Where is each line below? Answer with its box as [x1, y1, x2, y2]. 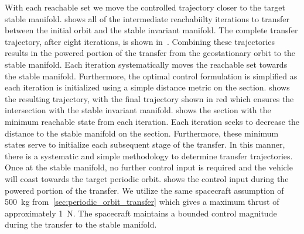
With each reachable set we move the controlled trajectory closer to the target [5, 1, 286, 13]
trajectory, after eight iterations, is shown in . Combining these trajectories [5, 35, 275, 47]
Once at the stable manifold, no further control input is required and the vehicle [5, 161, 293, 173]
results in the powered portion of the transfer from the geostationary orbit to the [5, 47, 296, 59]
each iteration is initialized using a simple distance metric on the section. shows [5, 81, 290, 93]
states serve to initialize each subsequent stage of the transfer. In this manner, [5, 138, 285, 151]
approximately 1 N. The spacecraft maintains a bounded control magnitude [5, 207, 277, 219]
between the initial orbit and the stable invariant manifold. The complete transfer [5, 24, 298, 36]
